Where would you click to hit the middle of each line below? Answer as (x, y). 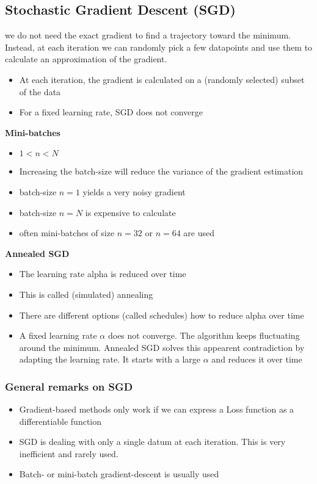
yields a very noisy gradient (134, 191)
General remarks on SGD (69, 386)
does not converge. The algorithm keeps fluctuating (204, 335)
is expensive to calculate (130, 212)
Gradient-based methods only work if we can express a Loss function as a (157, 409)
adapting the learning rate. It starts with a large (110, 359)
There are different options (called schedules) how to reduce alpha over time (162, 315)
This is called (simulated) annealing (86, 294)
